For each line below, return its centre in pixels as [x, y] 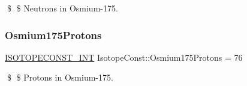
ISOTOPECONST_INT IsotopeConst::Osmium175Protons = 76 [124, 57]
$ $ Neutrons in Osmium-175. [62, 8]
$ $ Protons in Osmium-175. [60, 77]
